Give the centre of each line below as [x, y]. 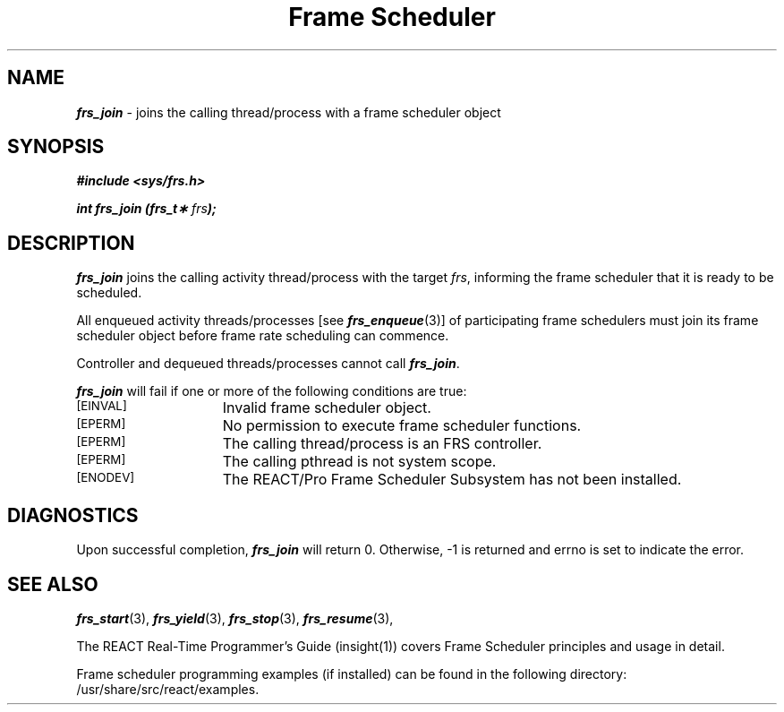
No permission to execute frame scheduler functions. [402, 426]
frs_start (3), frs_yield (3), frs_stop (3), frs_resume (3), [235, 618]
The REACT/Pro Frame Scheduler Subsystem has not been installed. [452, 480]
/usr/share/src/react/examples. [168, 689]
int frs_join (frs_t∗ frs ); [146, 209]
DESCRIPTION [71, 243]
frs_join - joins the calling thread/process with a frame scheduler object [289, 112]
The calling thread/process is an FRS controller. [382, 444]
